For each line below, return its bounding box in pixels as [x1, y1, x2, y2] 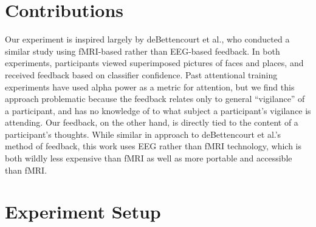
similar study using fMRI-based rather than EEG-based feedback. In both [5, 44, 280, 57]
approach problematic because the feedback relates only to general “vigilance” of [5, 92, 305, 105]
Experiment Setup [5, 199, 161, 224]
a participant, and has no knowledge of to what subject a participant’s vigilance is [5, 104, 311, 117]
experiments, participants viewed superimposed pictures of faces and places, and [5, 56, 304, 69]
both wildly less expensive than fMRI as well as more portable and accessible [5, 152, 292, 164]
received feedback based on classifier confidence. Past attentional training [5, 68, 278, 81]
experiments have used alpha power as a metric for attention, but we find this [5, 80, 295, 93]
